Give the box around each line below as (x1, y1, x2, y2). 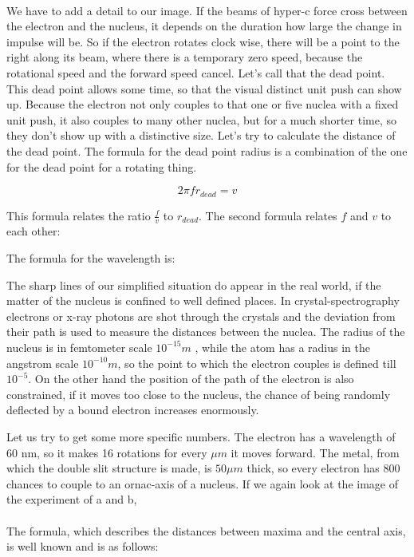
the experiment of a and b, (6, 491, 137, 508)
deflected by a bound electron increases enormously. (6, 401, 259, 418)
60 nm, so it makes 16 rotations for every (6, 444, 207, 460)
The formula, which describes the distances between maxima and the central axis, (6, 522, 406, 539)
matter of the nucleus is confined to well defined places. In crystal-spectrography (6, 292, 400, 309)
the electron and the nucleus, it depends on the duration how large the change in (6, 18, 402, 34)
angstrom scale (6, 354, 79, 371)
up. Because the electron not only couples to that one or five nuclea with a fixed (6, 96, 399, 113)
